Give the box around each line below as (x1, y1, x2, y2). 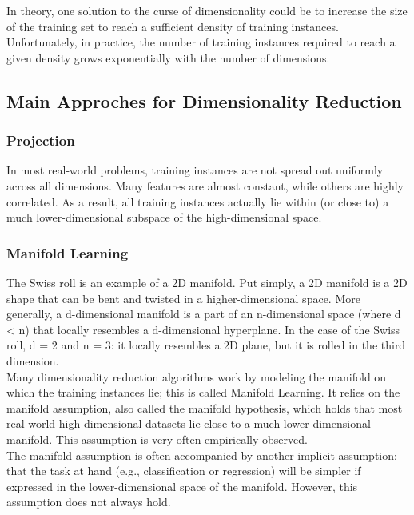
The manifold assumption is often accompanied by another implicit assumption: (6, 446, 397, 463)
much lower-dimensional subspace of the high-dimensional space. (6, 209, 322, 226)
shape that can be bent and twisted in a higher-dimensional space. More (6, 289, 360, 306)
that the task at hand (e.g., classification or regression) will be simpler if (6, 462, 361, 479)
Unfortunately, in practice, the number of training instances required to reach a (6, 34, 396, 50)
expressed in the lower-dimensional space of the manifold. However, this (6, 477, 358, 494)
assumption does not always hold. (6, 493, 171, 510)
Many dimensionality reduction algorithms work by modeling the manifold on (6, 368, 387, 385)
